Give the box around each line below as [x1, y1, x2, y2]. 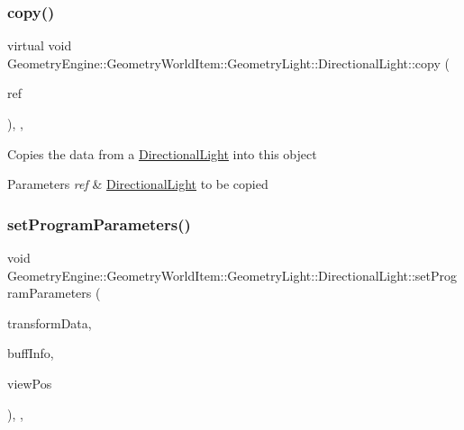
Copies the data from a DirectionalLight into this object [7, 144, 317, 163]
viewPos [7, 373, 52, 392]
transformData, [7, 313, 92, 332]
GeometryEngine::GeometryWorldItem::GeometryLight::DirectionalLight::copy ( [7, 53, 450, 72]
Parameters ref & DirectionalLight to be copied [7, 175, 268, 193]
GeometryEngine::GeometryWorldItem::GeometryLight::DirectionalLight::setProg [7, 265, 458, 284]
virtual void [7, 36, 72, 55]
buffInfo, [7, 344, 54, 363]
